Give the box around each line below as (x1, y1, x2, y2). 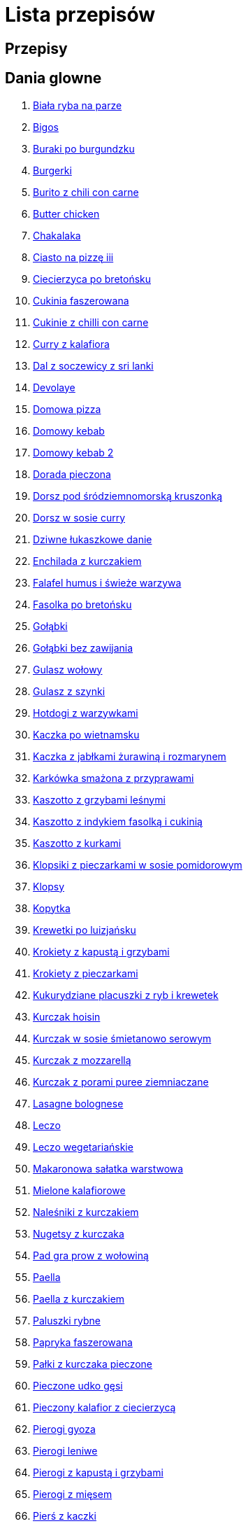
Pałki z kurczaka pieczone (33, 1357, 153, 1370)
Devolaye (33, 381, 75, 393)
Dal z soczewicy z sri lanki (33, 359, 154, 372)
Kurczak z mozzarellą (33, 1053, 131, 1066)
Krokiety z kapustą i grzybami (33, 945, 170, 958)
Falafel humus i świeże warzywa (33, 576, 182, 589)
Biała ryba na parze (33, 99, 122, 111)
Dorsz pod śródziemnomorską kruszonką (33, 489, 223, 502)
